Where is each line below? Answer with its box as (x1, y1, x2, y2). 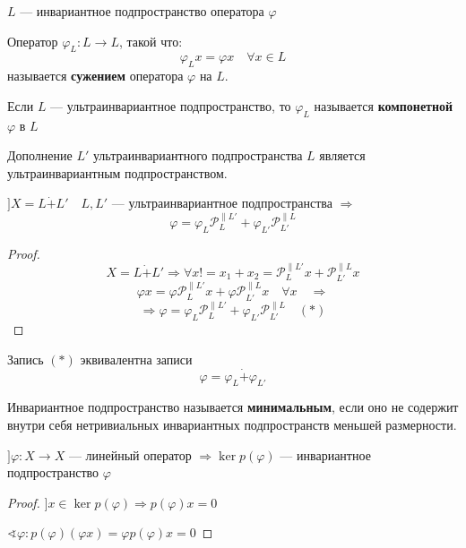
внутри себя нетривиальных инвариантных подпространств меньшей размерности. (7, 415, 457, 434)
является (319, 146, 366, 165)
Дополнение (7, 146, 73, 165)
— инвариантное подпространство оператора (20, 2, 264, 20)
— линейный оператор (68, 445, 192, 464)
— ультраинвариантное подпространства (111, 193, 332, 212)
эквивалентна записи (80, 349, 193, 368)
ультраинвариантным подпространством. (7, 163, 228, 182)
